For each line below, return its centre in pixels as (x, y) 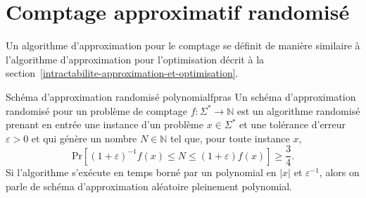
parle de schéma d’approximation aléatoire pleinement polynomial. (149, 186)
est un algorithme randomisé (298, 110)
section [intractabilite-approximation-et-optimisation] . (122, 73)
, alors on (339, 172)
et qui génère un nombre (84, 138)
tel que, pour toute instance (230, 138)
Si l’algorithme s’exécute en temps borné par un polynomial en (141, 172)
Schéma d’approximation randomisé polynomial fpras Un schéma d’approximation (181, 96)
